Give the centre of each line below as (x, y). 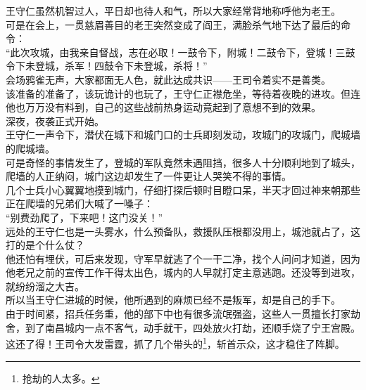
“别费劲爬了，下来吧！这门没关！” (84, 217)
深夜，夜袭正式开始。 (55, 121)
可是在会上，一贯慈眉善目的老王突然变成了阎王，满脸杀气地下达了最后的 (173, 24)
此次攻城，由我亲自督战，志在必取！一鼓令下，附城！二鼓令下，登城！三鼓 (183, 52)
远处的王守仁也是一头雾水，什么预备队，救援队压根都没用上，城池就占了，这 (183, 231)
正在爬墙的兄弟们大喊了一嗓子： (80, 203)
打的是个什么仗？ (45, 245)
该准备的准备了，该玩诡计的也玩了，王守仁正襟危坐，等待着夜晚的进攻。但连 (183, 93)
